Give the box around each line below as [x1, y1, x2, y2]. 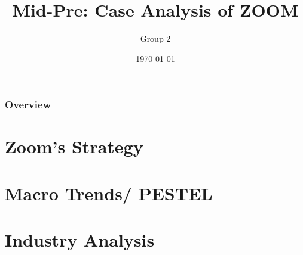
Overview [5, 97, 51, 112]
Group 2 [140, 32, 171, 45]
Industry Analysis [5, 228, 155, 252]
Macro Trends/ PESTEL [5, 181, 213, 205]
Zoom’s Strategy [5, 134, 143, 158]
